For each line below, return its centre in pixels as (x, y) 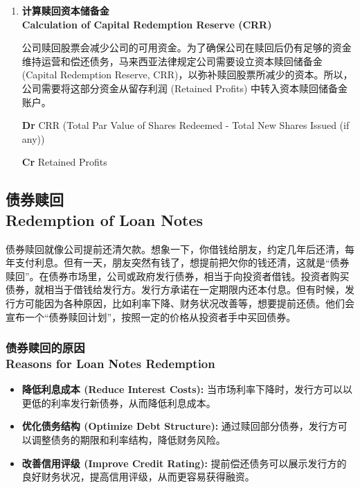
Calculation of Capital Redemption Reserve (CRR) (147, 24)
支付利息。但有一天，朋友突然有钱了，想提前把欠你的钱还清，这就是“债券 (182, 262)
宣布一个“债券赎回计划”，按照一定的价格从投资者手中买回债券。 (151, 316)
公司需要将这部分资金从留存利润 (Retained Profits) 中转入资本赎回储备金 (185, 88)
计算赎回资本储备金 (65, 10)
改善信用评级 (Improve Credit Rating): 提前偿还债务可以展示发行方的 (184, 463)
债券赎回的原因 (45, 348)
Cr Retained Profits (64, 162)
